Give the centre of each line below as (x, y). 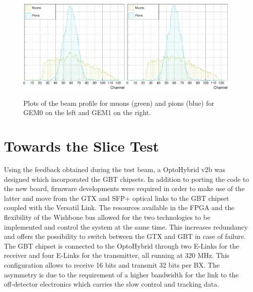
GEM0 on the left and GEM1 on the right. (87, 112)
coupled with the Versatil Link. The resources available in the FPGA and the (119, 207)
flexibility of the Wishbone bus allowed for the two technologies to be (107, 217)
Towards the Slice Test (81, 146)
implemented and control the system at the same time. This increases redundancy (126, 226)
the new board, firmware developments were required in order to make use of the (124, 188)
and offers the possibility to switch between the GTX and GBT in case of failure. (125, 236)
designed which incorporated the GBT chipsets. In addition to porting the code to (126, 179)
